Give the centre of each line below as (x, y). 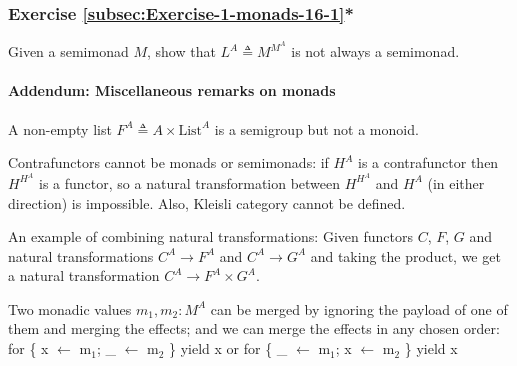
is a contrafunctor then (428, 162)
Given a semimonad (68, 51)
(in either (456, 182)
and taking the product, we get (405, 255)
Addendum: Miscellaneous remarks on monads (172, 90)
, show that (181, 51)
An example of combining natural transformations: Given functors (210, 236)
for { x (28, 348)
